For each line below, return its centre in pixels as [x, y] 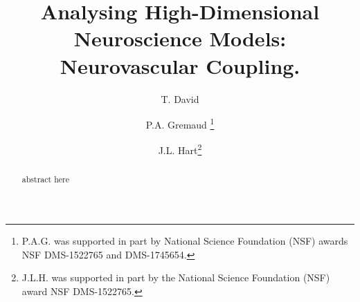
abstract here [45, 179]
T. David [180, 98]
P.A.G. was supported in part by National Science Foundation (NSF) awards [185, 241]
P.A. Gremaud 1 [180, 123]
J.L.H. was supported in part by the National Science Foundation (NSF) [176, 277]
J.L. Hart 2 [180, 149]
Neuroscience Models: [180, 38]
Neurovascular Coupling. [180, 65]
